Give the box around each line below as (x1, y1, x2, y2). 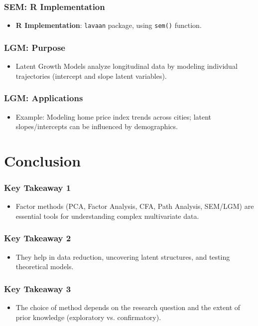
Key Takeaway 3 (4, 282, 71, 295)
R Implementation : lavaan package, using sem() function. (15, 20, 202, 30)
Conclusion (4, 150, 81, 170)
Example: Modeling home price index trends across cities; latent (15, 111, 212, 122)
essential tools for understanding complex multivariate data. (15, 210, 199, 221)
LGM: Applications (4, 92, 83, 104)
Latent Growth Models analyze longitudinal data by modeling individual (15, 61, 238, 71)
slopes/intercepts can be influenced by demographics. (15, 121, 178, 132)
